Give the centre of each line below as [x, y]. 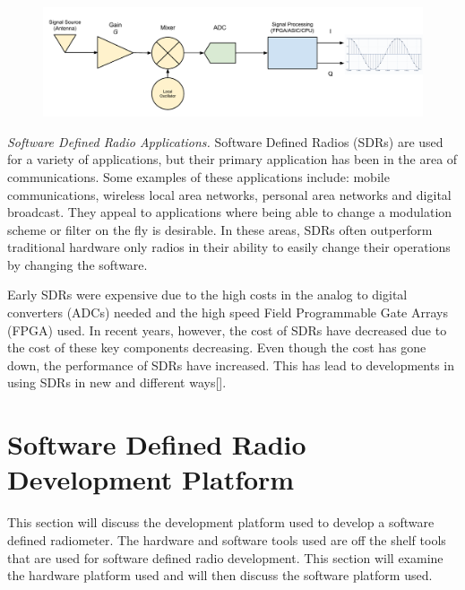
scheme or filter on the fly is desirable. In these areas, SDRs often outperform [220, 229]
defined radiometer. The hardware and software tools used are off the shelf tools [227, 539]
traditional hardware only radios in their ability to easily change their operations [229, 247]
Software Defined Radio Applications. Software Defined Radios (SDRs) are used [225, 141]
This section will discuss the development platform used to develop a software [221, 522]
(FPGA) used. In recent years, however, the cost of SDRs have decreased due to [227, 330]
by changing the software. [77, 264]
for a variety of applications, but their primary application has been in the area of [232, 159]
